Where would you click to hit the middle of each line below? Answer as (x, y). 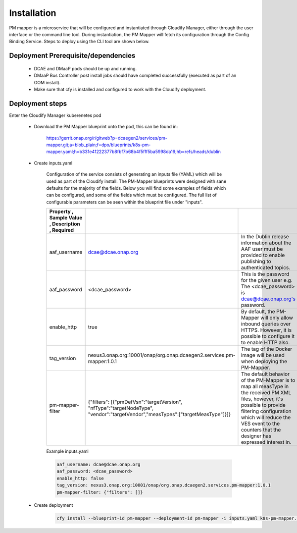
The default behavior (265, 374)
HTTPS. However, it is (266, 330)
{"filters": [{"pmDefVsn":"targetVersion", (135, 402)
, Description (65, 224)
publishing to (256, 262)
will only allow (277, 318)
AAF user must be (262, 249)
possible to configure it (268, 336)
